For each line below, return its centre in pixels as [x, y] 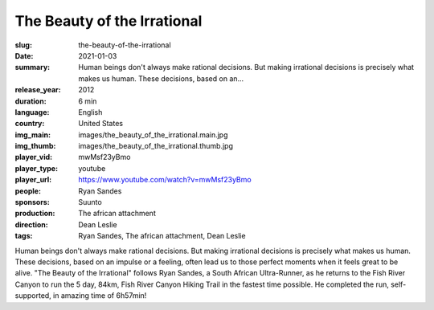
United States [101, 124]
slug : [23, 45]
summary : [33, 67]
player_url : [33, 180]
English [90, 112]
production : [35, 214]
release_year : [38, 90]
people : [28, 191]
